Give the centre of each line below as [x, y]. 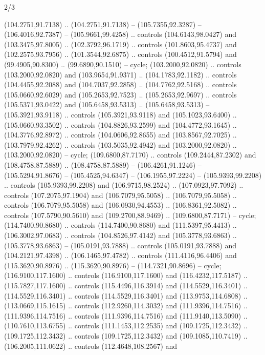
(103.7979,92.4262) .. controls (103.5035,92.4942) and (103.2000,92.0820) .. [120, 144]
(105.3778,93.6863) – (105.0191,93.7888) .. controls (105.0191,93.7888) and [120, 245]
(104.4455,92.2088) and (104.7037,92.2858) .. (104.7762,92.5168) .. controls [120, 84]
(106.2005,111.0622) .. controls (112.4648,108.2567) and [91, 346]
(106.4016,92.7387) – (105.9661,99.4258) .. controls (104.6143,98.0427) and [120, 34]
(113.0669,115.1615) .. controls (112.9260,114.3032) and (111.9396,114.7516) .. [126, 305]
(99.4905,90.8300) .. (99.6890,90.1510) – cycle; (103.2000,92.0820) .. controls [123, 64]
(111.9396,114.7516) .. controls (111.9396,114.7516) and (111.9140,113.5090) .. [126, 315]
